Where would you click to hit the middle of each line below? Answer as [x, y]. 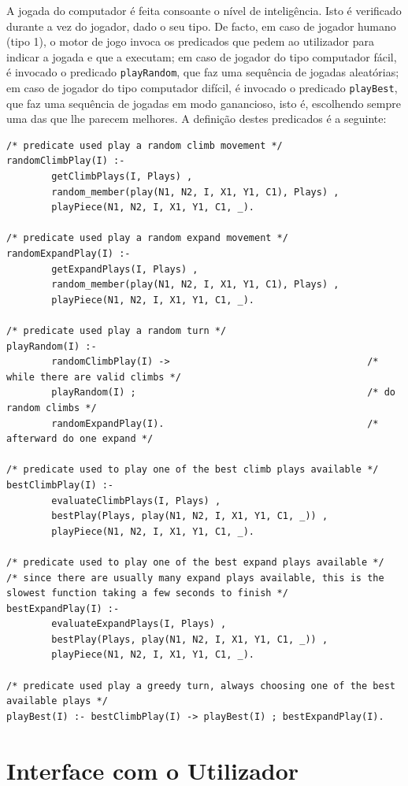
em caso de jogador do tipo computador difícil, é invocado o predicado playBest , [202, 88]
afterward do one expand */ [80, 439]
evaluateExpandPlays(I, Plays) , [139, 624]
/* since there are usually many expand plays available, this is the [195, 578]
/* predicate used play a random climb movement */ [145, 145]
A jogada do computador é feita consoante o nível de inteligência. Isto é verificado [204, 10]
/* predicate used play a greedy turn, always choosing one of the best [201, 686]
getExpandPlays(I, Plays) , [125, 269]
